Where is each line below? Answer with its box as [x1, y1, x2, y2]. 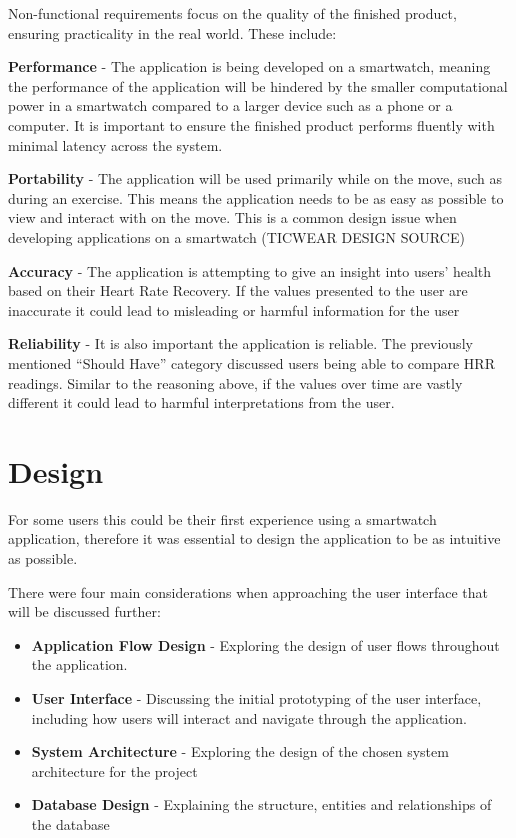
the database [31, 813, 110, 834]
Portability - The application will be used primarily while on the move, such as [8, 168, 502, 189]
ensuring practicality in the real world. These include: [8, 22, 337, 43]
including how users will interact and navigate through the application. [31, 707, 467, 728]
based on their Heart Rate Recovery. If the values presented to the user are [8, 280, 468, 301]
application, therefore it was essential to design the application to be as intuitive [8, 528, 501, 549]
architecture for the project [31, 760, 198, 781]
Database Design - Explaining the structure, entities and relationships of [31, 794, 492, 815]
